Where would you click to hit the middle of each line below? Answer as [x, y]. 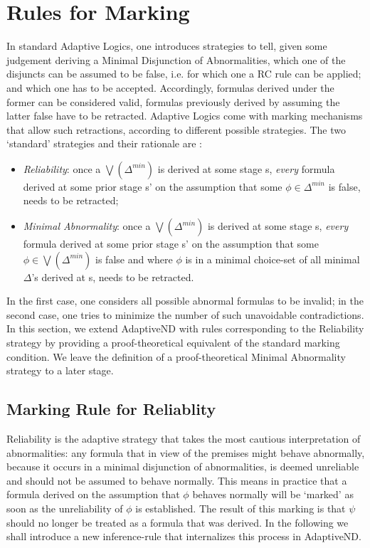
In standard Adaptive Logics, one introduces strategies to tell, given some [167, 46]
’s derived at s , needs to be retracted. [113, 276]
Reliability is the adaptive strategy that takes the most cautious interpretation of [184, 439]
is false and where [134, 259]
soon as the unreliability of [65, 508]
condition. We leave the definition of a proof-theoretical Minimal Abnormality [176, 356]
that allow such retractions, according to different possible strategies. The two [176, 129]
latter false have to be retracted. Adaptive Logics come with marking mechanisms [185, 116]
